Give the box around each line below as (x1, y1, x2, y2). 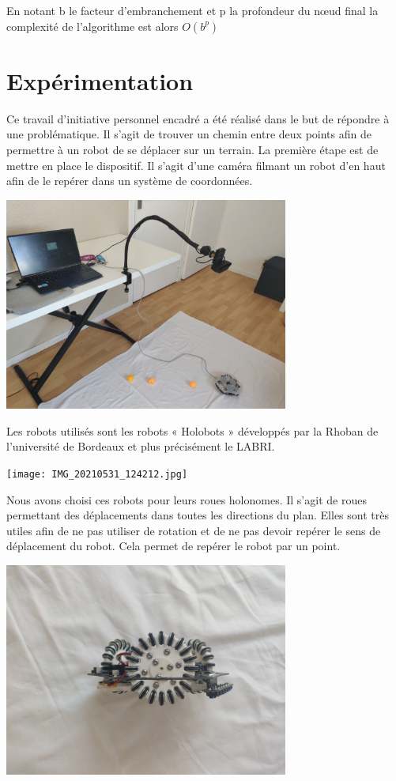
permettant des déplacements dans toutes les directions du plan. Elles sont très (6, 507, 389, 523)
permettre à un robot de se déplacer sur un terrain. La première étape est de (6, 141, 379, 157)
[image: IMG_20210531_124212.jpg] (6, 469, 188, 481)
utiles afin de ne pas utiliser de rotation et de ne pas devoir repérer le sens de (6, 522, 381, 538)
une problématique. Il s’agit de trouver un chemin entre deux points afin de (6, 126, 371, 142)
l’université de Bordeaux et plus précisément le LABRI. (6, 438, 275, 455)
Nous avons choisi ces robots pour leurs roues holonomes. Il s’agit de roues (6, 491, 367, 507)
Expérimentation (6, 64, 194, 96)
